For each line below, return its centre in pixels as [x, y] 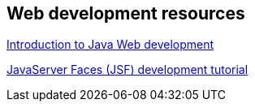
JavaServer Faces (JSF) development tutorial [127, 70]
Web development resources [126, 13]
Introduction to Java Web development [110, 45]
